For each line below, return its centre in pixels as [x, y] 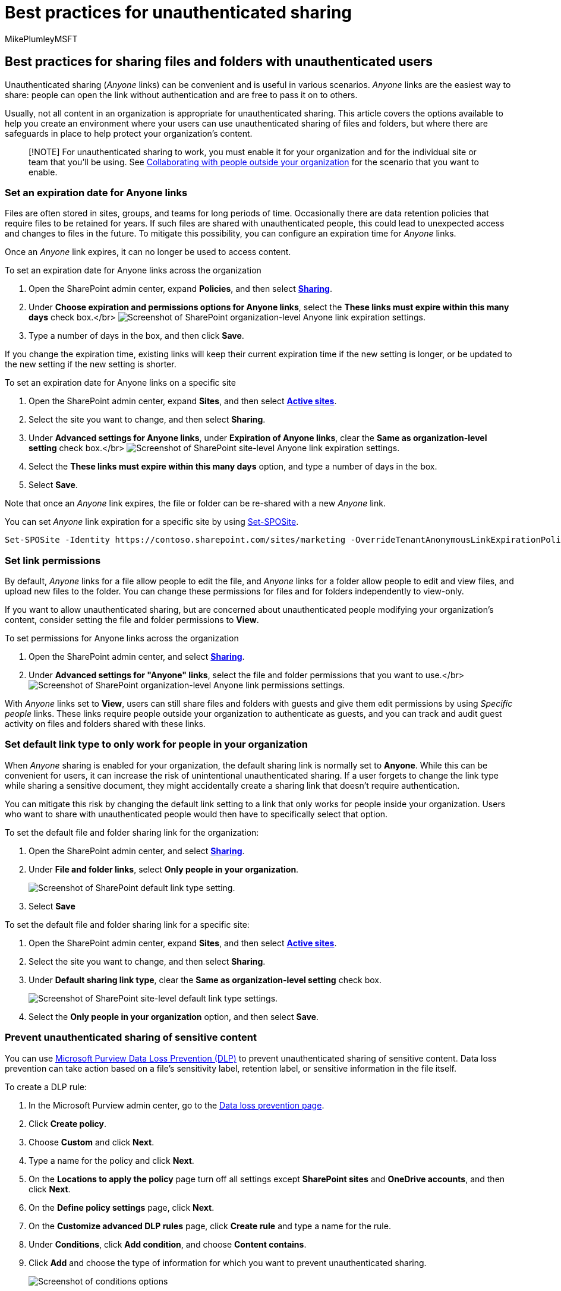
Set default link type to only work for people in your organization [156, 744]
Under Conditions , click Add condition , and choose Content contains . [168, 1244]
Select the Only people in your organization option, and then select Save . [174, 1016]
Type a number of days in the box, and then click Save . [136, 336]
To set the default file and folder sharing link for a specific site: [127, 924]
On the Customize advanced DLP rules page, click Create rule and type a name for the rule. [210, 1226]
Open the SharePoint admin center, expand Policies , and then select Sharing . [180, 289]
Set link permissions [53, 560]
